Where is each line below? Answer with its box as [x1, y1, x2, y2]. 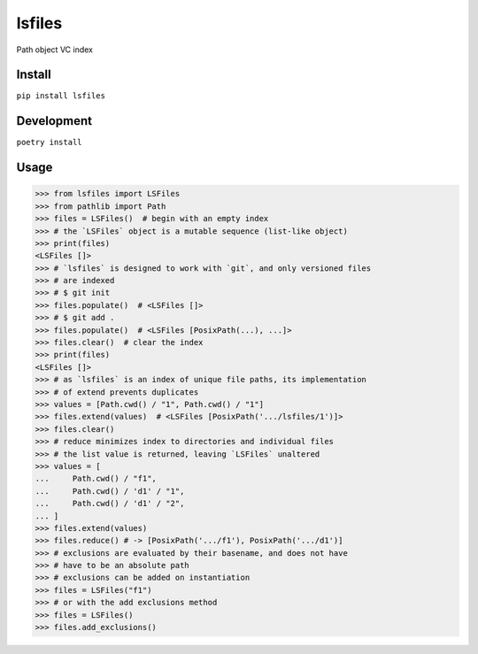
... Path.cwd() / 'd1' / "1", [35, 486, 185, 496]
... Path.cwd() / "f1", [35, 473, 157, 484]
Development [16, 113, 93, 128]
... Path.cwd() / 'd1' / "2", [35, 498, 185, 509]
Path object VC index [16, 44, 93, 55]
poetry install [16, 137, 83, 148]
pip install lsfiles [16, 91, 106, 101]
